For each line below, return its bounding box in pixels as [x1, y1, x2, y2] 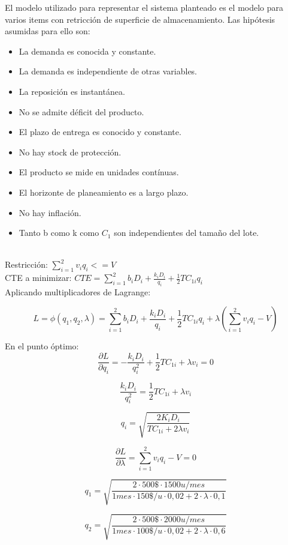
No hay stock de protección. [19, 145, 122, 158]
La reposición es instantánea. [19, 85, 125, 97]
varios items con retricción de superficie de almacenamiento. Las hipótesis [5, 13, 275, 25]
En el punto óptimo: [5, 340, 79, 352]
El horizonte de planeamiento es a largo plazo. [19, 185, 189, 198]
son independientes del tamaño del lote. [114, 226, 259, 239]
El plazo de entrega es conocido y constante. [19, 125, 181, 138]
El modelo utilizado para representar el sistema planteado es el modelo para [5, 1, 284, 13]
